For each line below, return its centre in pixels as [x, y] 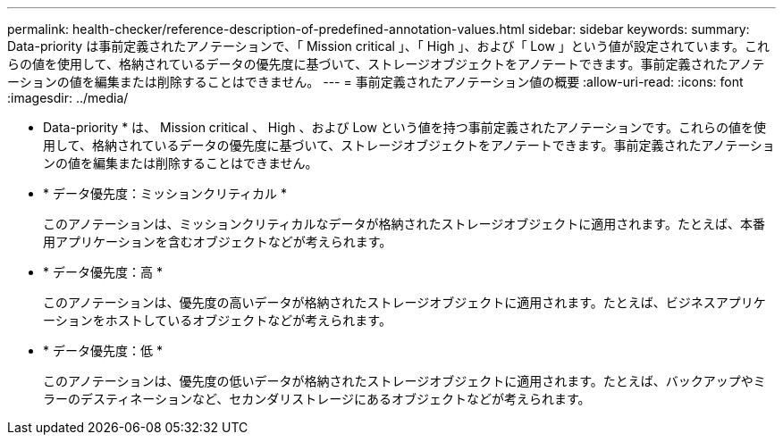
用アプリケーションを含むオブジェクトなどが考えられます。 [218, 242]
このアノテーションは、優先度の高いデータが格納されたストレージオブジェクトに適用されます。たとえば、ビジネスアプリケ [404, 302]
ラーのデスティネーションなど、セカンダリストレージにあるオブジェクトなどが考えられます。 [317, 399]
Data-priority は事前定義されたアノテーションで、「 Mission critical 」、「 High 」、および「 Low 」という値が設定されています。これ [388, 46]
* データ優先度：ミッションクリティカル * [165, 193]
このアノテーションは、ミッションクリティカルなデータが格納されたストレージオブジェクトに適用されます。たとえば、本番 [404, 224]
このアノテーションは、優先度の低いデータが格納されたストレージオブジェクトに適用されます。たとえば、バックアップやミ [404, 381]
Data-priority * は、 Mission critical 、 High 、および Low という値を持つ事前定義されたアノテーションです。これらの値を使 [404, 127]
